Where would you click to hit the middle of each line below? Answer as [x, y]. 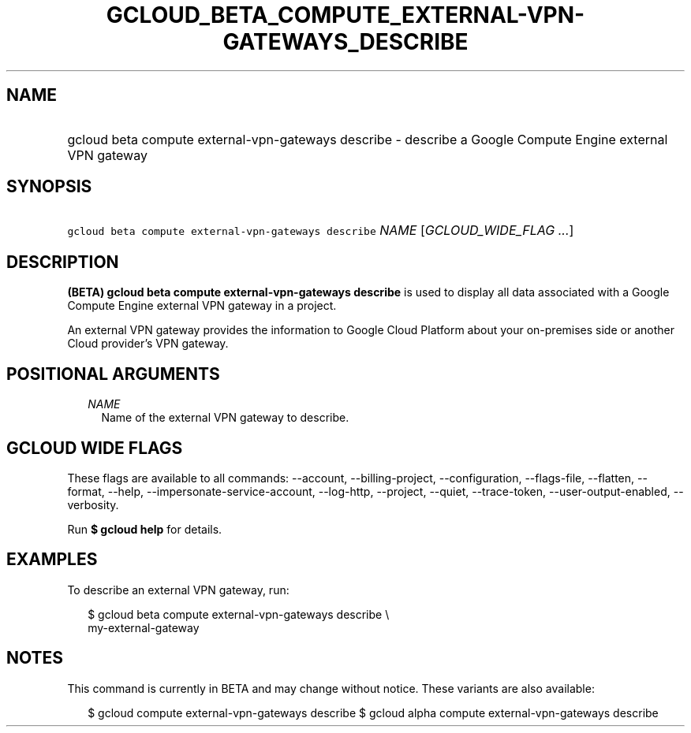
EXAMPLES [52, 560]
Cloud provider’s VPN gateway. [148, 344]
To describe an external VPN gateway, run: [178, 590]
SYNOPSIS [49, 187]
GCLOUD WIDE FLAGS [95, 448]
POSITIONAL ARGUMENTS [113, 374]
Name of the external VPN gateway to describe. [225, 418]
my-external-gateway [144, 627]
